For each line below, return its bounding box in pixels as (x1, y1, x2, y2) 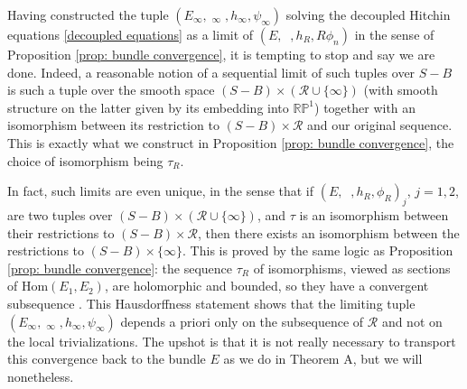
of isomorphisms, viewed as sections (253, 258, 451, 277)
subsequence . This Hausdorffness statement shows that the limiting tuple (7, 293, 416, 312)
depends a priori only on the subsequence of (120, 311, 364, 330)
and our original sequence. (307, 116, 453, 134)
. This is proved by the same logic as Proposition (182, 241, 453, 260)
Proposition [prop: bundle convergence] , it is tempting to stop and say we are (7, 45, 435, 63)
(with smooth (363, 80, 438, 99)
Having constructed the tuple (7, 5, 169, 23)
